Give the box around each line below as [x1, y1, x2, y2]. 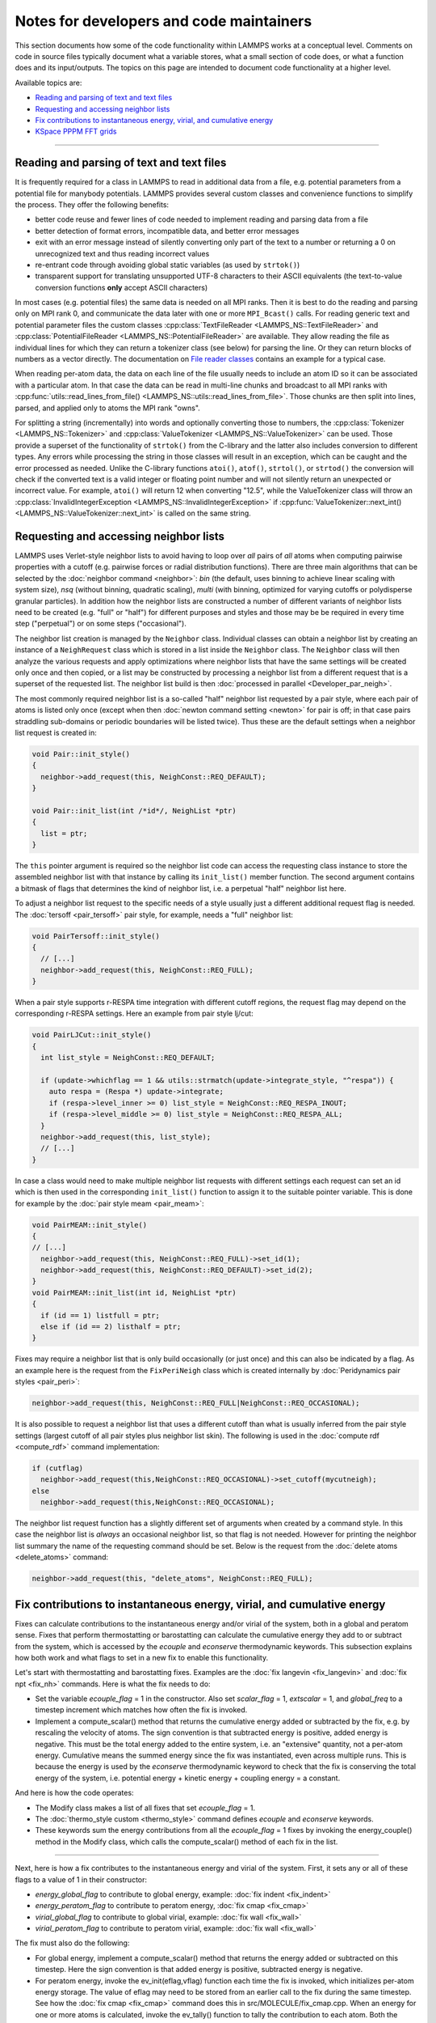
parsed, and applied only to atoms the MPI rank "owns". [15, 403, 201, 413]
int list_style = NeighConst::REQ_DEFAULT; [40, 1053, 216, 1062]
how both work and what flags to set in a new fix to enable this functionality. [15, 1652, 269, 1662]
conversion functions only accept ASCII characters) [35, 282, 208, 292]
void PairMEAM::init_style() [31, 1220, 148, 1229]
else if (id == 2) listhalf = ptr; [40, 1322, 182, 1331]
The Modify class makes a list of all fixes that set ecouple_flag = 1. [35, 1803, 256, 1813]
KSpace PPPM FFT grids [35, 126, 117, 137]
